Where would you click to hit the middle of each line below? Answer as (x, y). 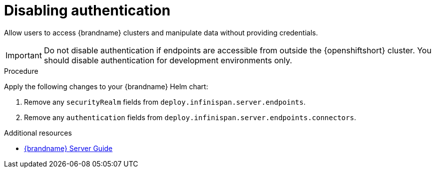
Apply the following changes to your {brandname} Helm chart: (106, 86)
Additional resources (38, 133)
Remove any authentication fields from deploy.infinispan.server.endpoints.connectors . (190, 117)
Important (24, 55)
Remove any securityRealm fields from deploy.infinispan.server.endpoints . (165, 102)
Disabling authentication (87, 10)
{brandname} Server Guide (68, 148)
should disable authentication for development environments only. (168, 60)
